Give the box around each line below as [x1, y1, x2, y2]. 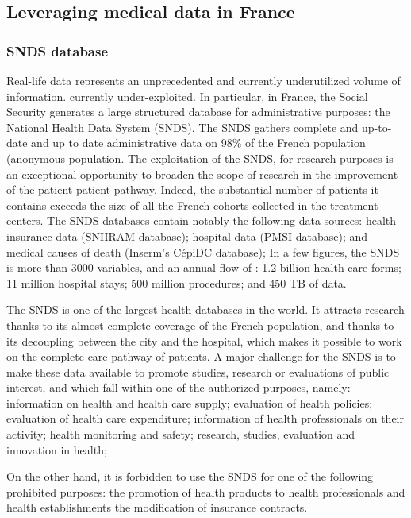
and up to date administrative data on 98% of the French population [31, 134, 366, 151]
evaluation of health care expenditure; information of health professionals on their [6, 410, 404, 427]
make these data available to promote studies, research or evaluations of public [6, 363, 390, 380]
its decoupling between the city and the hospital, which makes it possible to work [6, 332, 402, 349]
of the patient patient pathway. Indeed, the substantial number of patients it [6, 181, 378, 198]
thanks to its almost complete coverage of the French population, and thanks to [6, 316, 394, 333]
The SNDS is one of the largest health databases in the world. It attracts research [6, 301, 405, 318]
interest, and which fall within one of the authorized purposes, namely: [6, 379, 351, 396]
